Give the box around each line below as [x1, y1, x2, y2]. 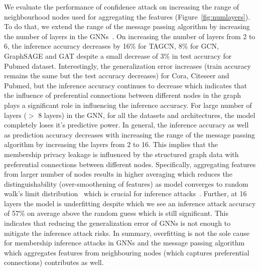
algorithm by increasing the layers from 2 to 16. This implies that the [4, 139, 218, 150]
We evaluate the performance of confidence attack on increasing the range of [4, 2, 239, 12]
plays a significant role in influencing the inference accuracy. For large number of [4, 99, 252, 110]
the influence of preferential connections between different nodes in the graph [4, 90, 241, 100]
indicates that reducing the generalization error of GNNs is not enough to [4, 218, 231, 228]
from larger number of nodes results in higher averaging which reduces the [4, 169, 232, 179]
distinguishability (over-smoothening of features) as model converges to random [4, 178, 248, 189]
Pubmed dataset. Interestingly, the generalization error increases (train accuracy [4, 60, 251, 71]
